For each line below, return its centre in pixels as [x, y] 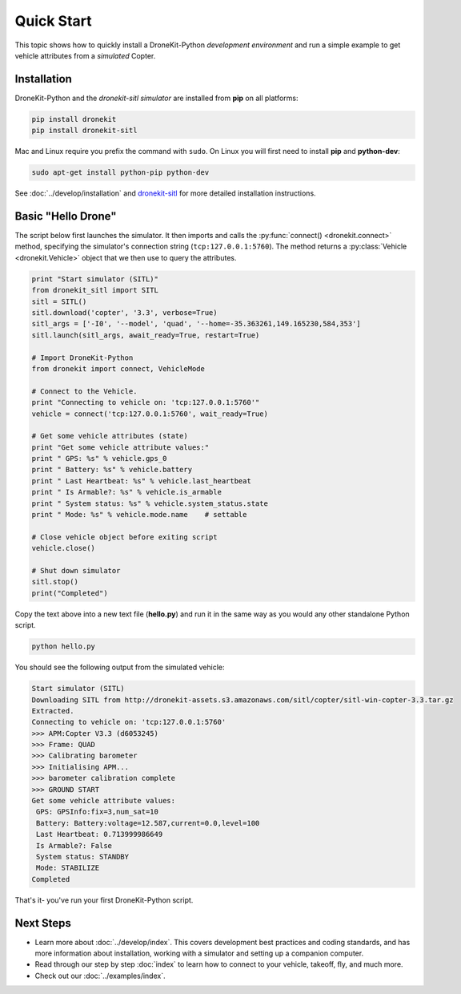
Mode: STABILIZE [68, 868]
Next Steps [43, 923]
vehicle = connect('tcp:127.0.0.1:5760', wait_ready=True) [150, 414]
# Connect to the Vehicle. [84, 391]
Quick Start [53, 21]
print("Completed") [70, 593]
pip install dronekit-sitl [84, 131]
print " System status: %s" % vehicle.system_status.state [150, 503]
